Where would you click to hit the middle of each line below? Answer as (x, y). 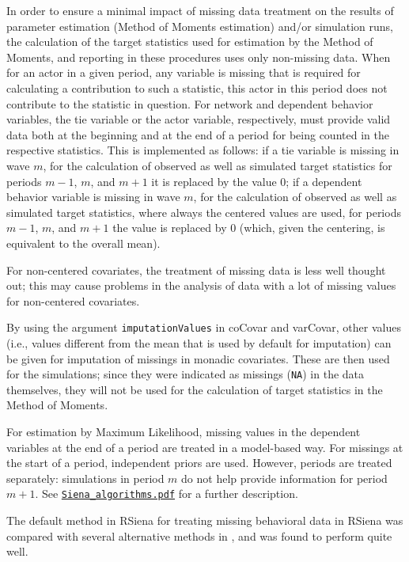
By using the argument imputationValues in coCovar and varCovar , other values (204, 327)
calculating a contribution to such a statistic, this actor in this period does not (197, 87)
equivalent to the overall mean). (83, 243)
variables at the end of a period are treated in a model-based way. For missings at (205, 447)
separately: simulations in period (85, 478)
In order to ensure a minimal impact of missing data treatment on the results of (200, 10)
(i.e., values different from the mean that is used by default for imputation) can (199, 342)
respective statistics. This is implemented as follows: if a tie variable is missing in (203, 150)
